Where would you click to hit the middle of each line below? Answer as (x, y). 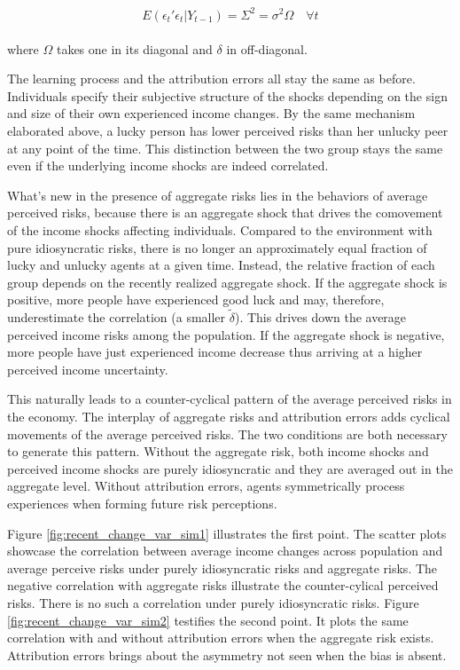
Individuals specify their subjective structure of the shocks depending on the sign (227, 95)
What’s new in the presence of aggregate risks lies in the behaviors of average (218, 195)
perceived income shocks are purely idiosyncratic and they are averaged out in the (230, 468)
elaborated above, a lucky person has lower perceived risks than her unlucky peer (228, 130)
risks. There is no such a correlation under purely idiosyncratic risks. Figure (213, 603)
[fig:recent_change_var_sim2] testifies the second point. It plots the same (208, 620)
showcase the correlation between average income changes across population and (225, 551)
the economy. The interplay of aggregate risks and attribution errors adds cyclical (229, 417)
